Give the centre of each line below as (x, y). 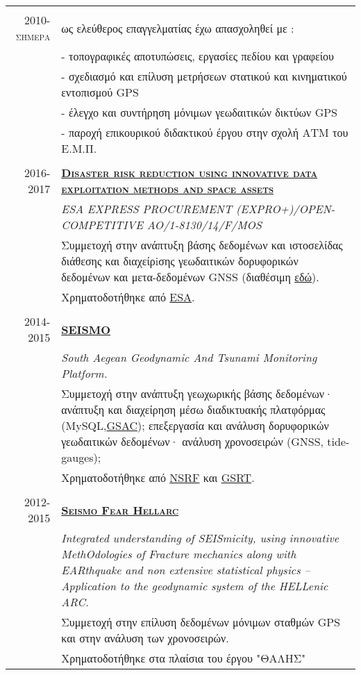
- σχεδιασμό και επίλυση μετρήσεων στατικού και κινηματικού (204, 76)
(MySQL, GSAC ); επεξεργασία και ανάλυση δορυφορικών (195, 425)
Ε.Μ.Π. (79, 148)
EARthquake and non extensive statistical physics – (186, 570)
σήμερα (33, 36)
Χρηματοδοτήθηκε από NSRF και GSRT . (158, 477)
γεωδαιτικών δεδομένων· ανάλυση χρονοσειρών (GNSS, (192, 441)
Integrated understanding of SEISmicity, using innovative (200, 538)
